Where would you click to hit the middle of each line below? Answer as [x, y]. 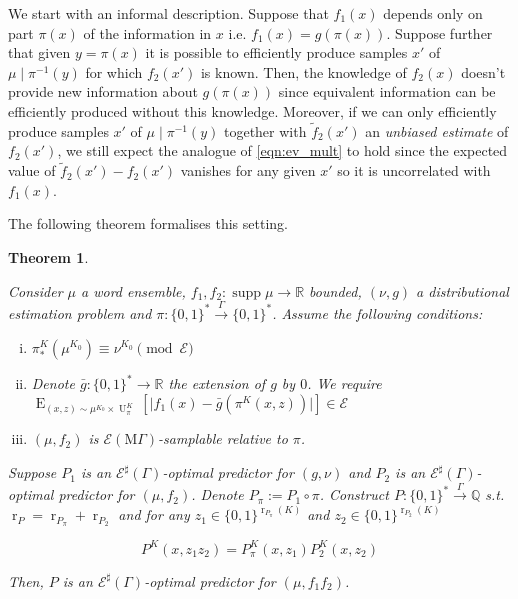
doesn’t [483, 71]
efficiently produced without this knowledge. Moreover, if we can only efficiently [252, 110]
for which [114, 71]
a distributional [462, 290]
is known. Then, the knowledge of [303, 71]
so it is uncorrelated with [414, 170]
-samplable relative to [223, 438]
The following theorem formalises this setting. [148, 223]
